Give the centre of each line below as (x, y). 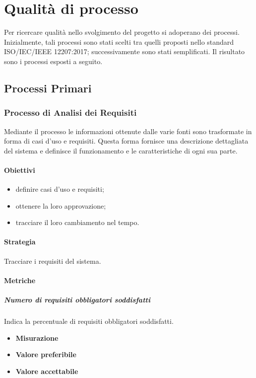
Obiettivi (20, 170)
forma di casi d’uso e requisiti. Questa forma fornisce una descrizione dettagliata (126, 141)
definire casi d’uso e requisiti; (60, 189)
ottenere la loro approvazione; (61, 205)
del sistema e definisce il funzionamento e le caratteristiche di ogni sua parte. (121, 150)
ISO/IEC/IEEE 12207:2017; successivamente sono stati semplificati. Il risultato (125, 51)
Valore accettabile (47, 371)
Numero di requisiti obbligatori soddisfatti (77, 300)
